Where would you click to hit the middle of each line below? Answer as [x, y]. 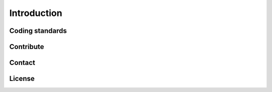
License [22, 79]
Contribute [27, 47]
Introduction [36, 13]
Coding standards [38, 31]
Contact [22, 63]
